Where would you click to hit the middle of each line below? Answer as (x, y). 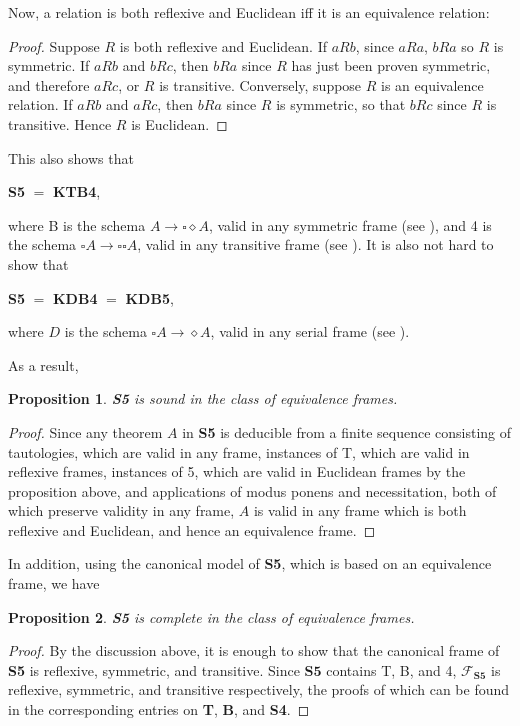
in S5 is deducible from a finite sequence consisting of (347, 431)
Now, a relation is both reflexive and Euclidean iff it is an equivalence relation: (249, 12)
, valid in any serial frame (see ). (310, 331)
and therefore (49, 84)
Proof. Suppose (54, 45)
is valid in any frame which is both (360, 510)
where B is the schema (77, 224)
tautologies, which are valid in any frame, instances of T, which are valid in (239, 451)
